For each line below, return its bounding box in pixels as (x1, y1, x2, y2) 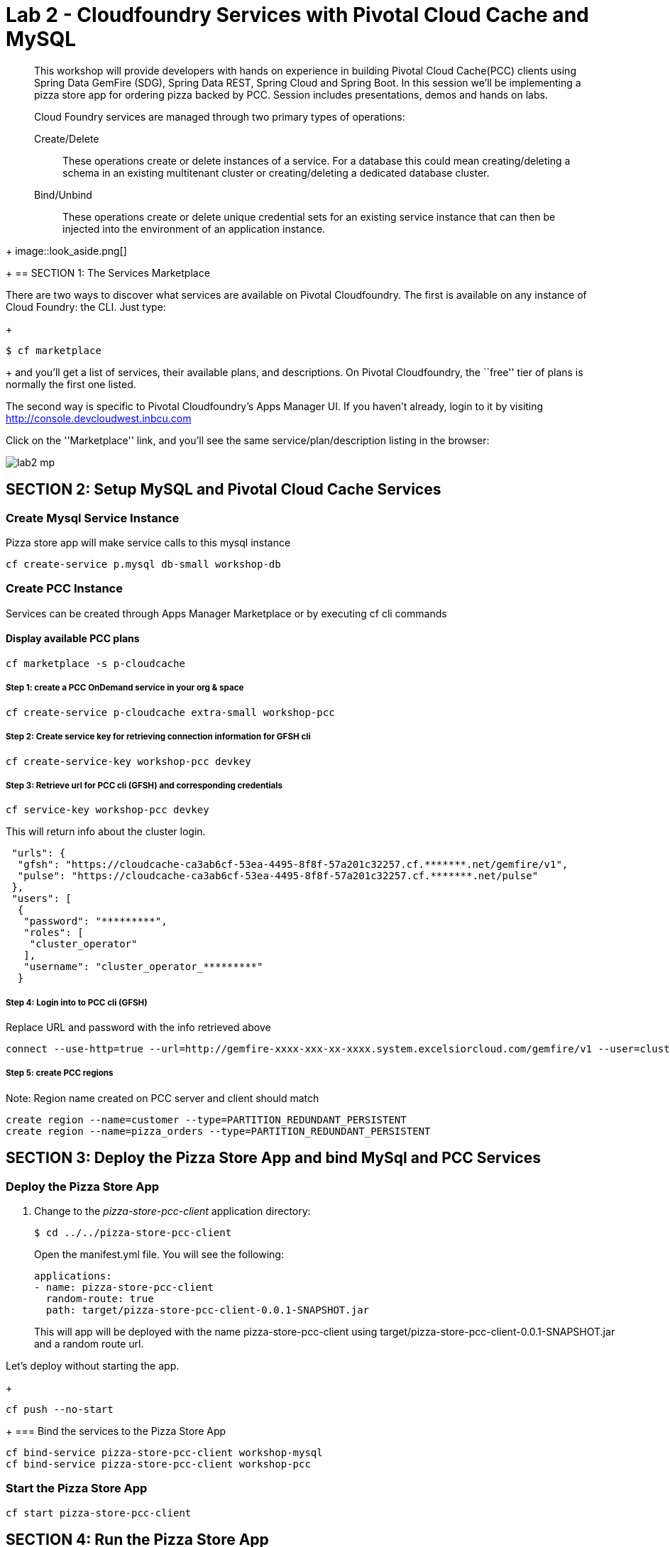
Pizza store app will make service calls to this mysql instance (6, 536, 291, 549)
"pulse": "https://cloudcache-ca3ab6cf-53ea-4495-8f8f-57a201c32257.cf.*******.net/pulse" (17, 870, 539, 882)
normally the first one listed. (6, 378, 136, 390)
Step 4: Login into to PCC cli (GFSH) (6, 997, 148, 1008)
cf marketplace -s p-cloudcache (6, 657, 185, 669)
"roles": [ (23, 927, 84, 939)
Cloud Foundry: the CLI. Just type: (6, 300, 166, 313)
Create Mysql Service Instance (6, 510, 180, 525)
